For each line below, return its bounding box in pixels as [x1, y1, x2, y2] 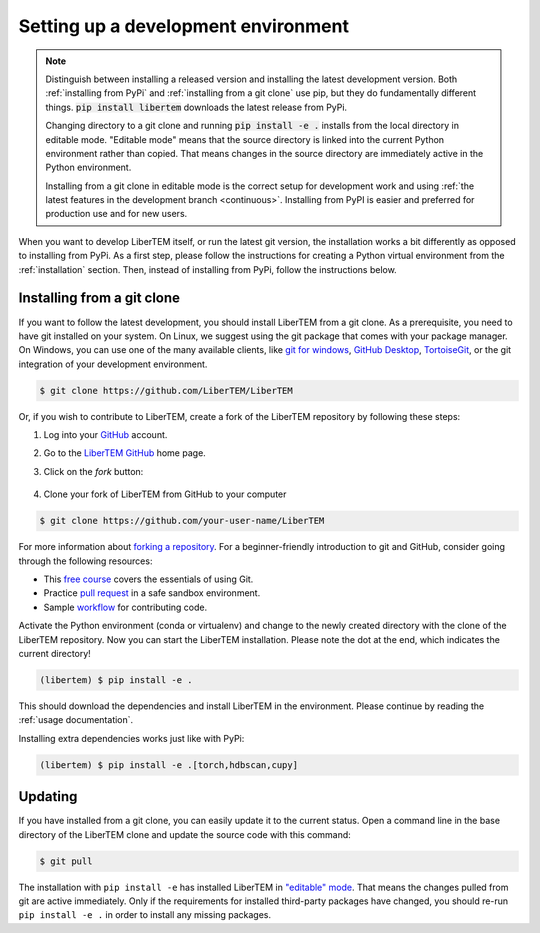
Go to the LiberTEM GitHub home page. [43, 447, 207, 459]
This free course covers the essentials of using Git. [43, 573, 254, 585]
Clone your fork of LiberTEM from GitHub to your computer [43, 488, 287, 500]
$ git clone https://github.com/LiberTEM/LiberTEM [39, 385, 294, 396]
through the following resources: [18, 555, 153, 567]
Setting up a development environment [18, 15, 350, 37]
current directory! [18, 647, 92, 659]
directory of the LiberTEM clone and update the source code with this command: [18, 828, 352, 840]
